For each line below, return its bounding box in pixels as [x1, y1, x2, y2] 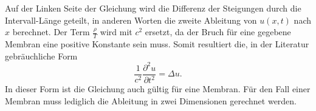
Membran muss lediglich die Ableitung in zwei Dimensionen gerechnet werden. [5, 94, 297, 107]
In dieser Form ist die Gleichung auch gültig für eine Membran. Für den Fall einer [5, 82, 311, 95]
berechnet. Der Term [12, 25, 90, 38]
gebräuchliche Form [5, 49, 78, 62]
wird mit [100, 25, 132, 38]
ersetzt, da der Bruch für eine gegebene [145, 25, 291, 38]
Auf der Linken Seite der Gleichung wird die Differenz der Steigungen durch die [5, 2, 301, 14]
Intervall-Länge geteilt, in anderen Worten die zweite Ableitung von [5, 13, 257, 26]
